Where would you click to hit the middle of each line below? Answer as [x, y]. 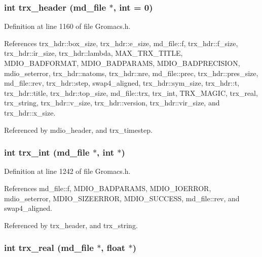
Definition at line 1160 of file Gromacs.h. [67, 26]
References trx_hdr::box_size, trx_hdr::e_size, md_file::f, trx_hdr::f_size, [121, 43]
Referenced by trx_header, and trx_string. [71, 225]
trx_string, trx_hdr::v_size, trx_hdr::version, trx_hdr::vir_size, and [112, 103]
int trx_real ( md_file [49, 248]
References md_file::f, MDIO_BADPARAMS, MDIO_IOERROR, [108, 188]
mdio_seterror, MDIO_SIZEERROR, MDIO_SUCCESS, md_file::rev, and [122, 198]
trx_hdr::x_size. [30, 112]
